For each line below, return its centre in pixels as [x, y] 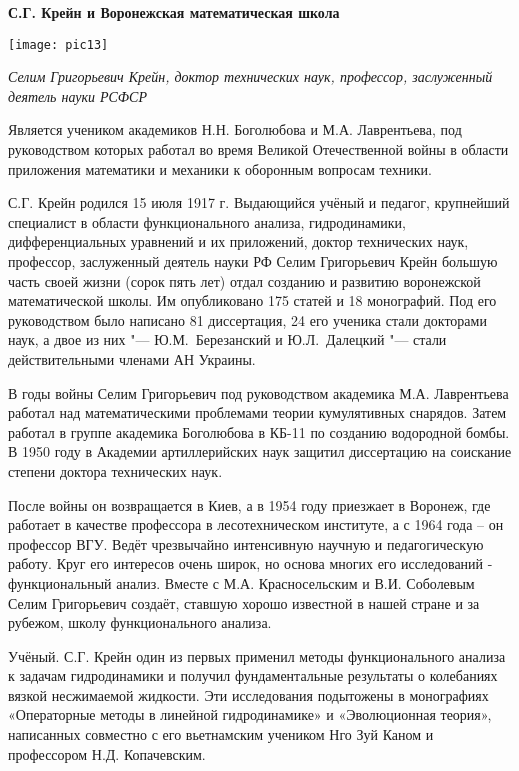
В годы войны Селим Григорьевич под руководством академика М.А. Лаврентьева [258, 392]
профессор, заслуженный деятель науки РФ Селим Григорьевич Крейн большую [253, 261]
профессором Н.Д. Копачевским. [107, 753]
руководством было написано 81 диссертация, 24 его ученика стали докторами [247, 319]
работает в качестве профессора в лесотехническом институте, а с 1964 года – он [256, 524]
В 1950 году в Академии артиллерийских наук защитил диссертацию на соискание [260, 451]
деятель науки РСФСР [78, 95]
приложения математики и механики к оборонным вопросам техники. [220, 168]
